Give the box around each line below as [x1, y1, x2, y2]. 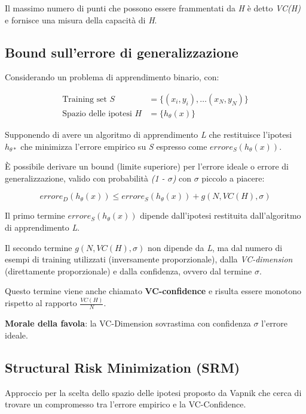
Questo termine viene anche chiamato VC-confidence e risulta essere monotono [5, 285, 301, 297]
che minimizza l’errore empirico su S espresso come [20, 140, 207, 152]
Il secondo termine [5, 241, 72, 253]
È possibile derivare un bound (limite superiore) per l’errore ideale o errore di [5, 160, 289, 173]
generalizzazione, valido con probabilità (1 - [5, 171, 165, 184]
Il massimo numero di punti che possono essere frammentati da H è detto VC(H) [5, 2, 301, 14]
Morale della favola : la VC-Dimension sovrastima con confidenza [5, 317, 251, 330]
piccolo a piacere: [201, 171, 265, 184]
